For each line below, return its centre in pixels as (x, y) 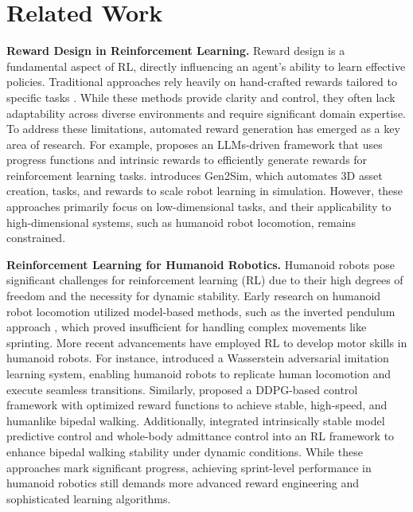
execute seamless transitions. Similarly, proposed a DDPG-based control (182, 389)
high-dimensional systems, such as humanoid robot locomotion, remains (181, 222)
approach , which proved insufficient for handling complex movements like (187, 327)
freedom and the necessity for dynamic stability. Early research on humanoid (194, 296)
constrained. (36, 238)
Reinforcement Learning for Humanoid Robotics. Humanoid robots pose (201, 264)
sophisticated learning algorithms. (89, 498)
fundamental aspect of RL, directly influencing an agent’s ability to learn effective (206, 66)
